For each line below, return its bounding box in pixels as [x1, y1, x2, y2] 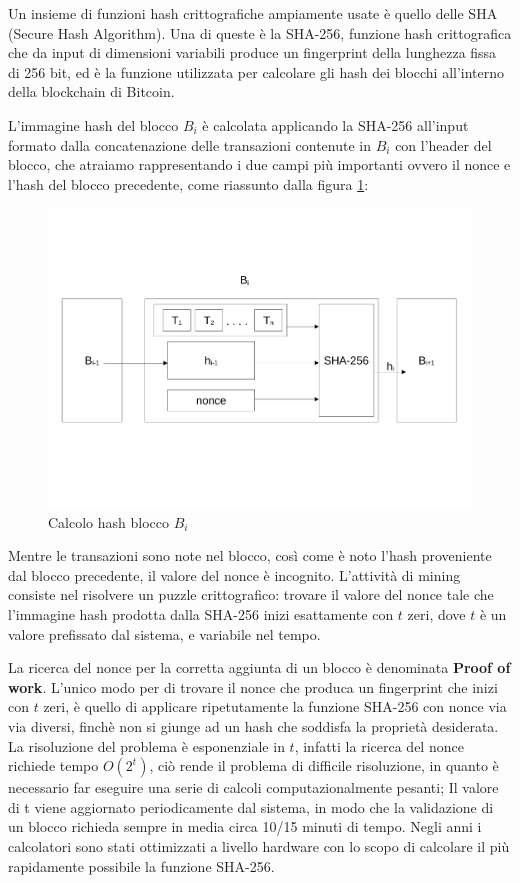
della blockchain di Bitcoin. [8, 81, 175, 102]
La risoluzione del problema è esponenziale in [8, 735, 285, 756]
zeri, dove [407, 603, 466, 624]
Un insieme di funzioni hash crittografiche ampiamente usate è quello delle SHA [8, 3, 498, 23]
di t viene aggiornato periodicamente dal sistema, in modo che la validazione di [8, 796, 494, 817]
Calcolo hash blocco [48, 511, 170, 532]
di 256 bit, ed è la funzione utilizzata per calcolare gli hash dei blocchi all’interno [8, 61, 505, 82]
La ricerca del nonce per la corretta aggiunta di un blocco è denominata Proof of [8, 657, 511, 678]
